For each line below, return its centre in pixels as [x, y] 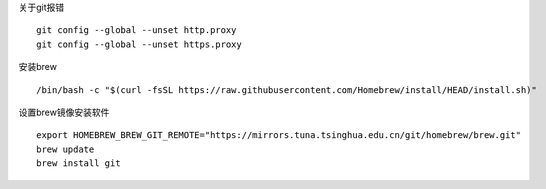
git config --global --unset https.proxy [139, 44]
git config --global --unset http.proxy [136, 30]
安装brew [37, 67]
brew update [65, 149]
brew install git [78, 163]
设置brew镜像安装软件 [64, 112]
